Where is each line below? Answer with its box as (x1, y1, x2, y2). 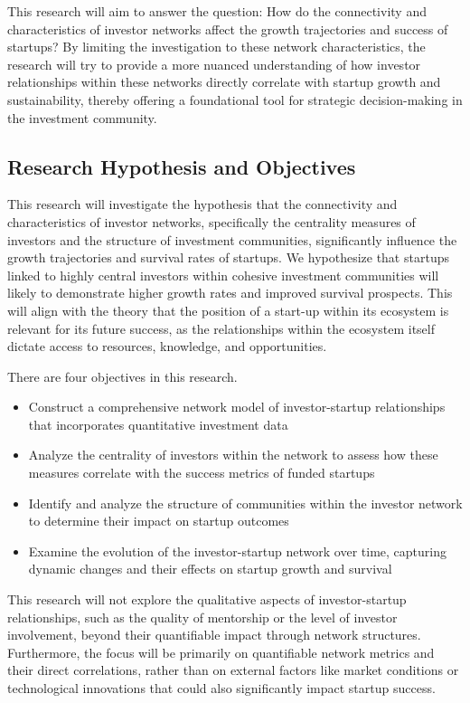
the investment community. (7, 108, 157, 127)
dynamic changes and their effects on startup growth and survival (28, 559, 392, 578)
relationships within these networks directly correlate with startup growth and (7, 72, 441, 91)
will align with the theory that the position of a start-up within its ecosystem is (7, 300, 449, 319)
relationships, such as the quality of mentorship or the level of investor (7, 607, 398, 626)
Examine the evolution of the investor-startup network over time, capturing (28, 541, 446, 560)
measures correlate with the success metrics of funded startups (28, 463, 375, 482)
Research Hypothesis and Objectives (7, 152, 356, 180)
